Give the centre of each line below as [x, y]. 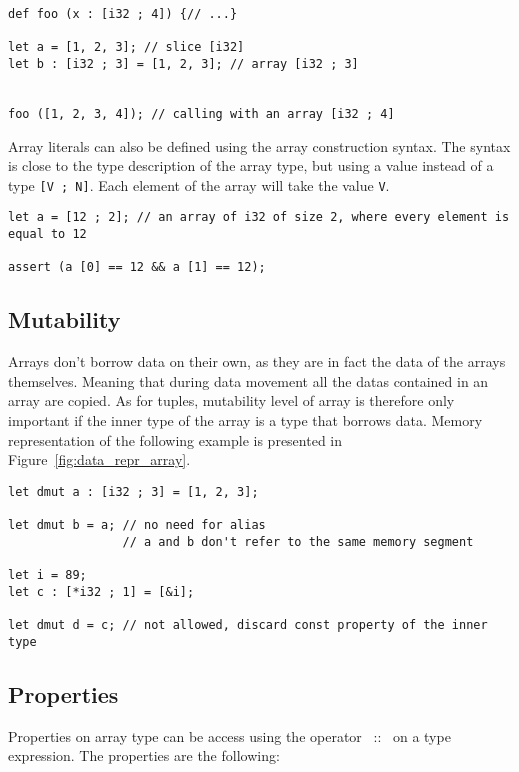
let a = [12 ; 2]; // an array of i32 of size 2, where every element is [259, 217]
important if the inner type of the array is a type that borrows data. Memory [245, 420]
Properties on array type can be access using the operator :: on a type [229, 735]
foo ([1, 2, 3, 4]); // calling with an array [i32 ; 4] [201, 113]
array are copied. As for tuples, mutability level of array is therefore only [231, 400]
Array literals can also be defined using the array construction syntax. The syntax [259, 145]
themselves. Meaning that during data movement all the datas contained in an [248, 380]
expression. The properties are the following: [144, 755]
